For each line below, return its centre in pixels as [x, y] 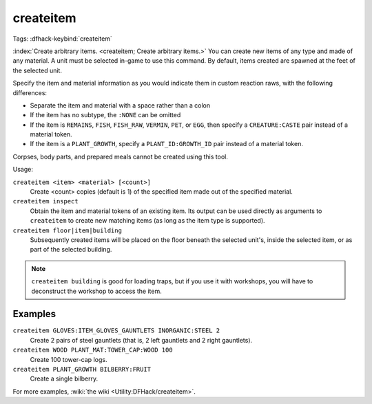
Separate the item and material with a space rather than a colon [120, 105]
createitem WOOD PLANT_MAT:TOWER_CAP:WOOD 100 [93, 350]
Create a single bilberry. [64, 378]
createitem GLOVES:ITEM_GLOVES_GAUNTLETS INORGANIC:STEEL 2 [116, 331]
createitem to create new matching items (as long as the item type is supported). [147, 221]
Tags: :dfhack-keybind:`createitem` [63, 39]
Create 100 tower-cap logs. [69, 359]
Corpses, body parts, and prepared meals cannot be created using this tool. [121, 156]
